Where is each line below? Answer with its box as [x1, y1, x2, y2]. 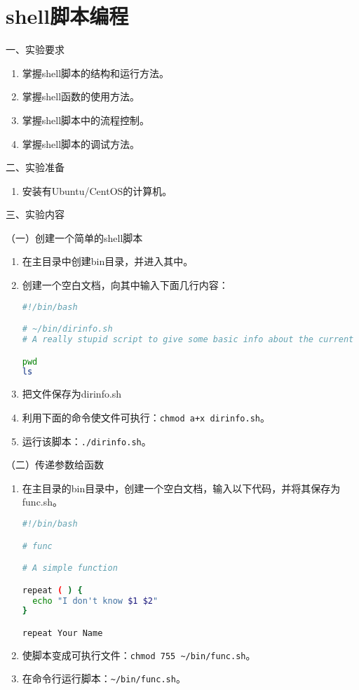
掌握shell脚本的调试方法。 [22, 136, 140, 151]
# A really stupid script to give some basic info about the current [22, 334, 354, 345]
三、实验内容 [6, 207, 65, 222]
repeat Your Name [22, 628, 103, 638]
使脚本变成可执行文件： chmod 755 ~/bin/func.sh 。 [22, 647, 256, 662]
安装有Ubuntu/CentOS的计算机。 [22, 183, 172, 198]
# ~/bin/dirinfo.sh [22, 324, 113, 334]
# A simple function [22, 563, 118, 574]
